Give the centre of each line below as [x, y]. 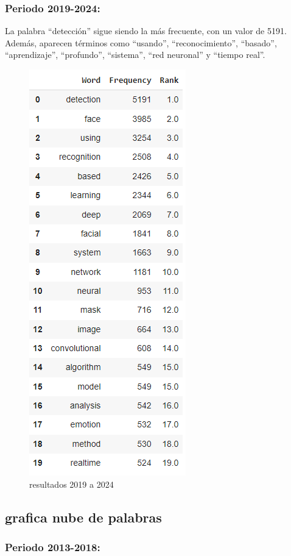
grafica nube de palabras [83, 517]
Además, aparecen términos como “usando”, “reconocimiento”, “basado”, [141, 42]
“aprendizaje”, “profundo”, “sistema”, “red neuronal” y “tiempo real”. [135, 55]
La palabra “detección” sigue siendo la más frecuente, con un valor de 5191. [146, 31]
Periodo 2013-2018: [53, 547]
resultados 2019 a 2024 [72, 484]
